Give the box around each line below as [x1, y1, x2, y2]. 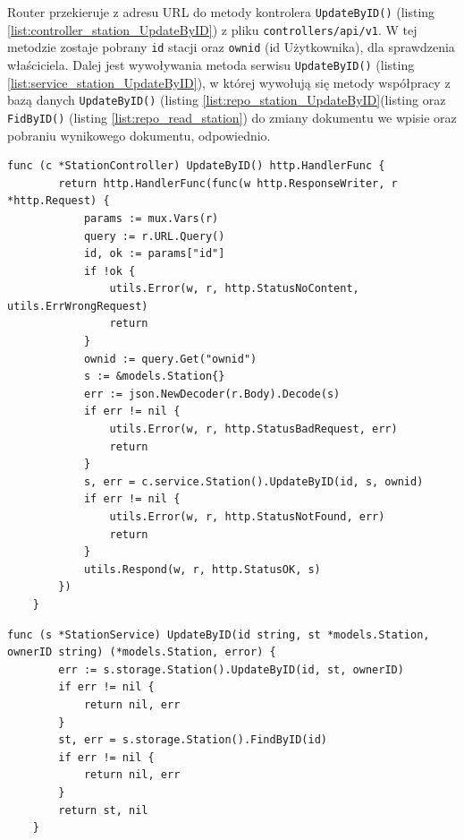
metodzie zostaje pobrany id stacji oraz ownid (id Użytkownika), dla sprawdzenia [7, 38, 455, 56]
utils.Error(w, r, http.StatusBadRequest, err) [109, 423, 398, 436]
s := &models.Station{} [83, 370, 225, 383]
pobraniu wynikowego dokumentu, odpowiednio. [7, 125, 271, 144]
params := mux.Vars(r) [83, 211, 219, 225]
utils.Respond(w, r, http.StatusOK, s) [83, 562, 321, 576]
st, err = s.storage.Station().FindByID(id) [58, 733, 327, 747]
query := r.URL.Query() [83, 229, 225, 243]
